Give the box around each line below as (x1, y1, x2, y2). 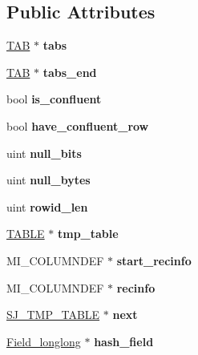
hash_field (94, 333, 154, 349)
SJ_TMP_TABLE (6, 306, 100, 323)
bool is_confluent (6, 91, 102, 107)
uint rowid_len (6, 198, 88, 215)
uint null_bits (6, 144, 82, 161)
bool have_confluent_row (6, 117, 149, 134)
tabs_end (42, 63, 97, 80)
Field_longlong (6, 333, 81, 349)
